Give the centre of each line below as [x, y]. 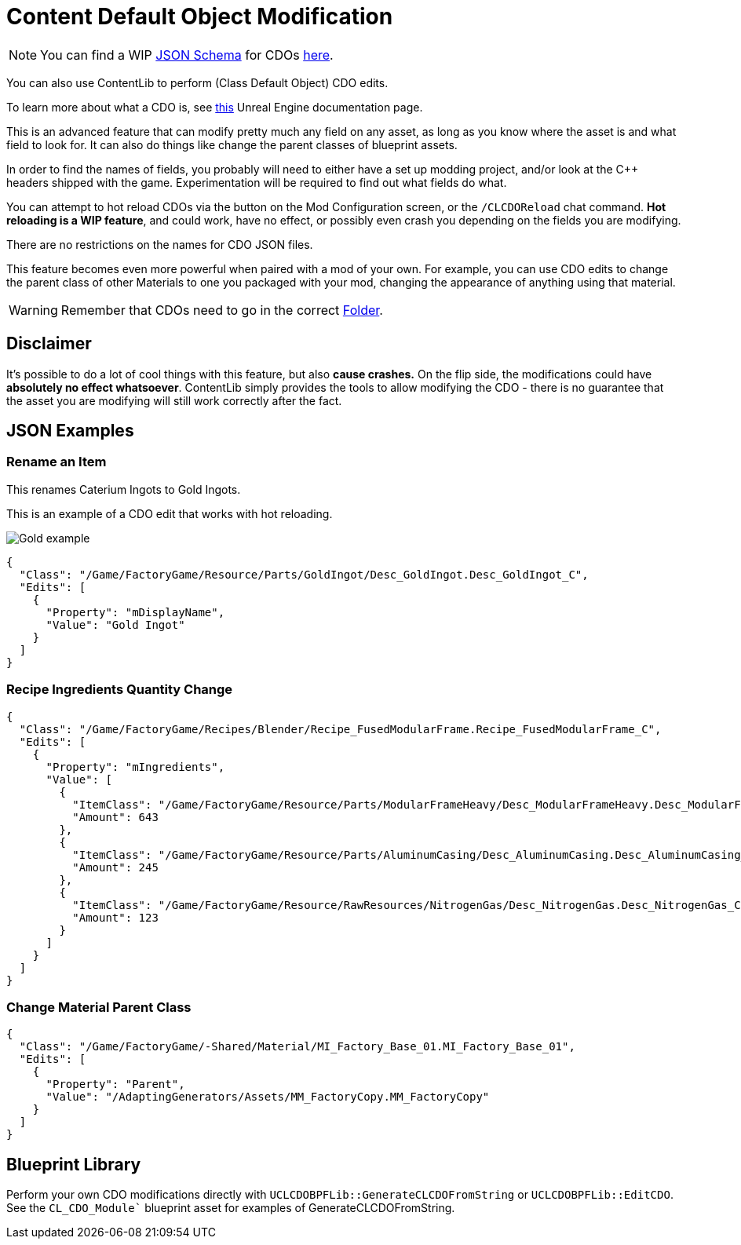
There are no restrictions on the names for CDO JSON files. [160, 244]
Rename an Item [57, 462]
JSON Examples [70, 431]
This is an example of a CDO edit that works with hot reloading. [170, 513]
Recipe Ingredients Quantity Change [120, 690]
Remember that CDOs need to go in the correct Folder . [222, 310]
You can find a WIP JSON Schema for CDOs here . [187, 55]
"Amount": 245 [115, 867]
